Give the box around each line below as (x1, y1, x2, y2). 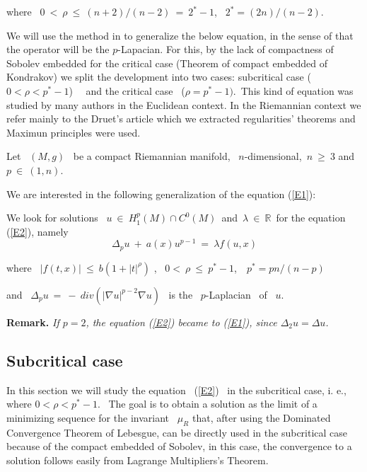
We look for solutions (6, 210, 98, 225)
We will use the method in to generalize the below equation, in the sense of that (6, 28, 354, 42)
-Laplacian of (205, 287, 267, 301)
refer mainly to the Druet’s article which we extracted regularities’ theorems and (6, 111, 356, 126)
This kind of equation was (240, 83, 354, 98)
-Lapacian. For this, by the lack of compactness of (117, 42, 334, 57)
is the (168, 287, 193, 301)
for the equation (276, 210, 346, 225)
